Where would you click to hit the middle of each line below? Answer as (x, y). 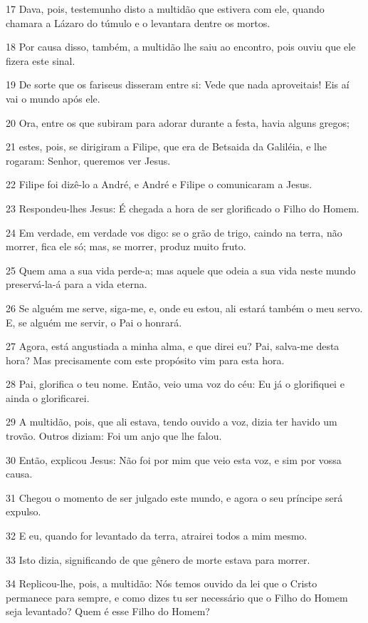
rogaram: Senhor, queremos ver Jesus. (88, 160)
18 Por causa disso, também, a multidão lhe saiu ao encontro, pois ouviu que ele (181, 47)
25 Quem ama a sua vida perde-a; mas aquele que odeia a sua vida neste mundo (181, 270)
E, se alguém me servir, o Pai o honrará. (94, 322)
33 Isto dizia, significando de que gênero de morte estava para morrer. (158, 559)
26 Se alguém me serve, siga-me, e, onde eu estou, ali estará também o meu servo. (184, 308)
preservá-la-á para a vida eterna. (77, 284)
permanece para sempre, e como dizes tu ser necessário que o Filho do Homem (177, 597)
